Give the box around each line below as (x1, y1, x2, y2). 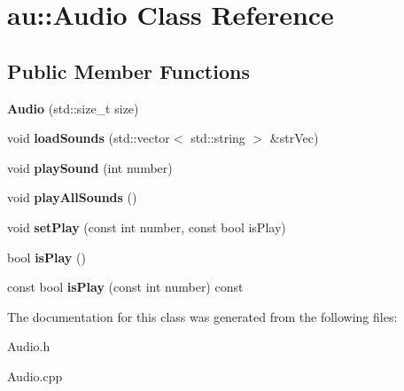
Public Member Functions (7, 57, 250, 84)
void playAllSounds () (7, 188, 137, 207)
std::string (190, 129, 245, 147)
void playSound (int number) (7, 158, 173, 176)
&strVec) (269, 129, 319, 147)
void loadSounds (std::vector (7, 129, 170, 147)
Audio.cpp (7, 366, 63, 385)
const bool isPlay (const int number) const (7, 278, 244, 296)
